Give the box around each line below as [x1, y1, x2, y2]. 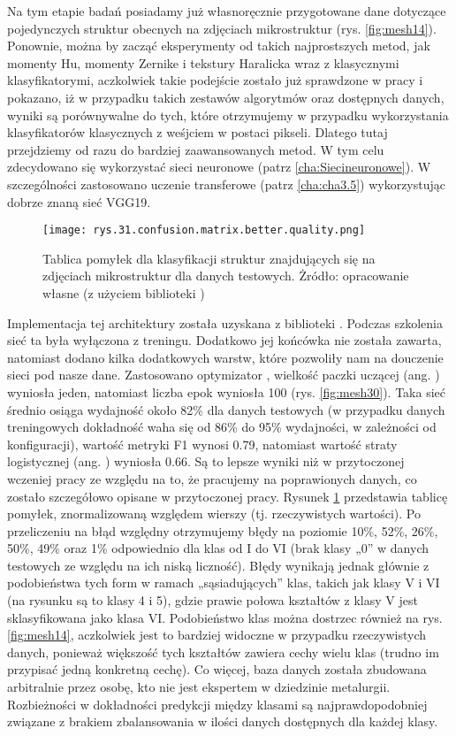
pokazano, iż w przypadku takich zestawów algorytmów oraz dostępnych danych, [7, 88, 445, 106]
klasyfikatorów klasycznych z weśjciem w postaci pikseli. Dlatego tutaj [7, 123, 388, 142]
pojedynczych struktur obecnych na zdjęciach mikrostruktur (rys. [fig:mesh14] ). [7, 19, 437, 37]
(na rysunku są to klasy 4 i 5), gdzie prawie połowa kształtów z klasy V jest [7, 591, 418, 609]
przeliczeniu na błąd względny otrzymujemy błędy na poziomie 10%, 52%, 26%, [7, 521, 438, 540]
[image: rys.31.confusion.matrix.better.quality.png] [42, 224, 366, 237]
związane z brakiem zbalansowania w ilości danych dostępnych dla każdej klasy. [7, 712, 438, 731]
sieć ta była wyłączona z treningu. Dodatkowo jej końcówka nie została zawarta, [7, 331, 442, 349]
